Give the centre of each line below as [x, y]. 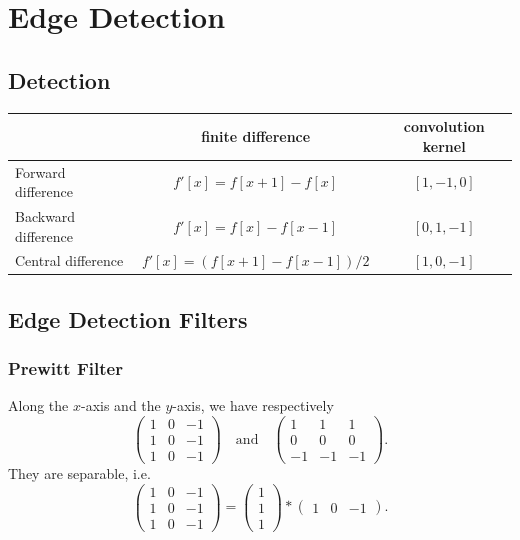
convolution [444, 126]
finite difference [256, 135]
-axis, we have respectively [253, 405]
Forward [40, 171]
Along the [38, 405]
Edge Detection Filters [128, 318]
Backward [45, 215]
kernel [444, 145]
